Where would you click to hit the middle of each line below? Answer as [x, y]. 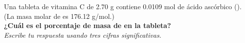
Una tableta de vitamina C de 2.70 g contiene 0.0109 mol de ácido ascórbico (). [123, 6]
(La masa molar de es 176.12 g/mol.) [59, 16]
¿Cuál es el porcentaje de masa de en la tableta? [88, 25]
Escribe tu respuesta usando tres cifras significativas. [83, 35]
